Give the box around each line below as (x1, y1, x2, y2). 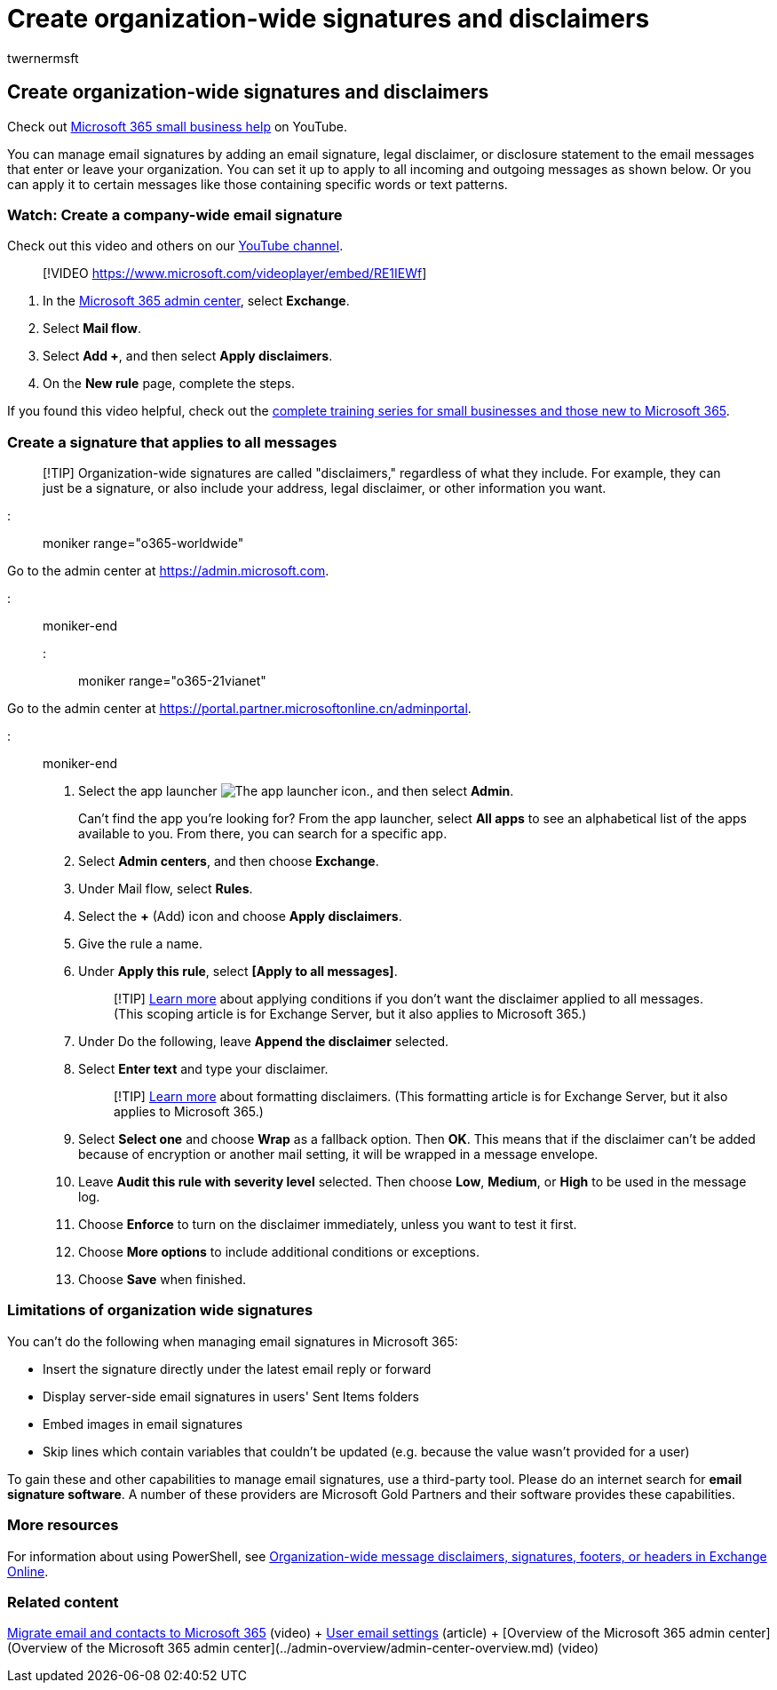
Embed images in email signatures (43, 1416, 243, 1432)
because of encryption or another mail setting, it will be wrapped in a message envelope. (78, 1147, 599, 1162)
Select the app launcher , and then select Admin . (78, 783, 514, 799)
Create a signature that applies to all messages (7, 432, 337, 451)
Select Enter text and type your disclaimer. (78, 1061, 329, 1077)
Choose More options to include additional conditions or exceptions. (78, 1244, 480, 1260)
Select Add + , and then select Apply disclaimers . (43, 348, 333, 364)
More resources (7, 1516, 119, 1535)
